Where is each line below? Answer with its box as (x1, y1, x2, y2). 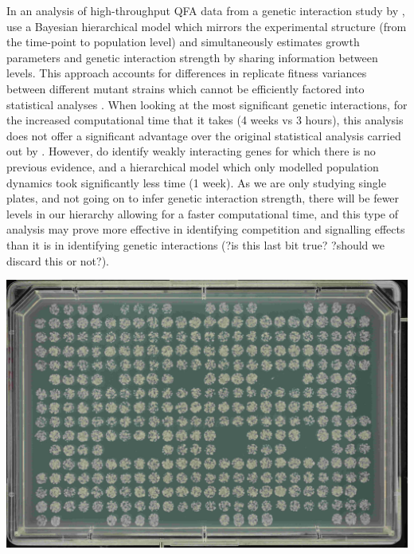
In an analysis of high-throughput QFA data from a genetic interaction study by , (6, 2, 405, 18)
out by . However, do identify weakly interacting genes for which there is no (6, 143, 376, 159)
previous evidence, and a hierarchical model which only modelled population (6, 158, 379, 175)
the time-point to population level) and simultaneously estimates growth (6, 33, 360, 50)
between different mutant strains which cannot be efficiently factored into (6, 80, 365, 96)
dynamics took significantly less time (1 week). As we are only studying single (6, 174, 386, 191)
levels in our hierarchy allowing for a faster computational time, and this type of (6, 205, 398, 222)
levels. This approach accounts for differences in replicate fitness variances (6, 65, 367, 81)
